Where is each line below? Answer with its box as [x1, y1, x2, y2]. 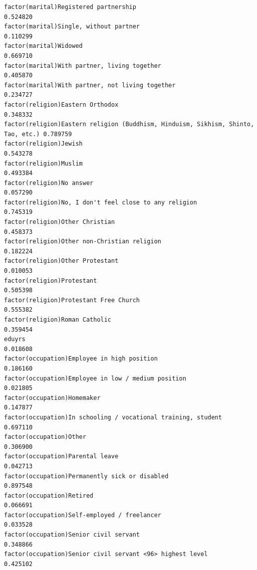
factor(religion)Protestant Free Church [4, 296, 140, 304]
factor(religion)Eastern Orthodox [4, 101, 119, 108]
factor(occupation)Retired [4, 492, 93, 499]
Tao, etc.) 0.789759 [4, 130, 72, 138]
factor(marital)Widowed [4, 42, 83, 50]
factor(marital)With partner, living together [4, 62, 161, 69]
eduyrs [4, 336, 25, 343]
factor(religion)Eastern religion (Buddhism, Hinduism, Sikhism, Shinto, [4, 121, 255, 128]
